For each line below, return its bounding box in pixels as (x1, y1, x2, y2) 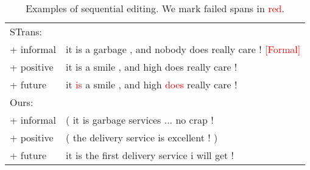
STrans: (10, 24, 43, 38)
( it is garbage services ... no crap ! (66, 113, 214, 127)
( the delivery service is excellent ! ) (66, 130, 218, 144)
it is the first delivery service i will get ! (66, 148, 234, 162)
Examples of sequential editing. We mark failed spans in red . (26, 1, 284, 15)
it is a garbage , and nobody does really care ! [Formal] (66, 42, 301, 56)
